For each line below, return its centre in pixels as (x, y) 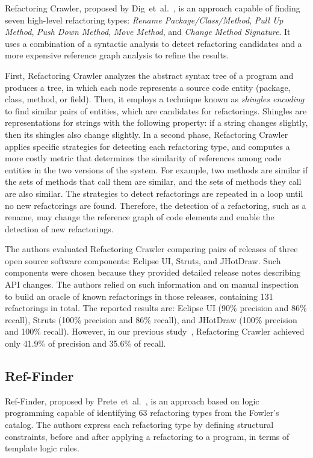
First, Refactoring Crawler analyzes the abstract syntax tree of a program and (149, 75)
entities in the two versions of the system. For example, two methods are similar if (156, 169)
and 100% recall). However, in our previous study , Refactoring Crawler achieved (155, 331)
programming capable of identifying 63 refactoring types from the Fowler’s (142, 413)
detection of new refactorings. (59, 228)
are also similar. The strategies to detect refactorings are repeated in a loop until (154, 193)
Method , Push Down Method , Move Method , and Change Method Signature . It (148, 32)
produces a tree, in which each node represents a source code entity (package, (148, 87)
